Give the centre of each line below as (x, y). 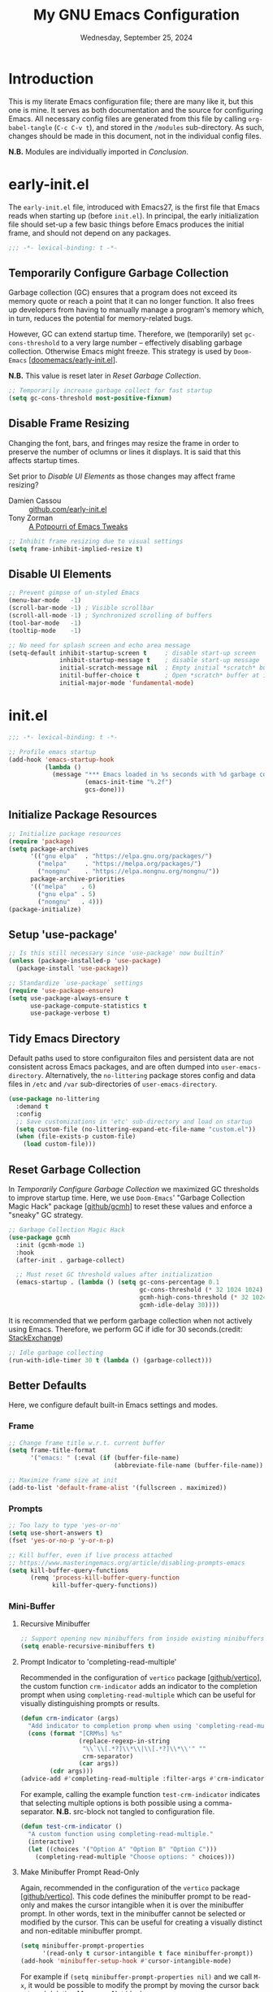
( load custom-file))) (59, 1144)
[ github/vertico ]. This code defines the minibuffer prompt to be (125, 1897)
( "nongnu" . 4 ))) (71, 902)
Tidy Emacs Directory (64, 1039)
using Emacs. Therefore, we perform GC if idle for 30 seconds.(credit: (126, 1329)
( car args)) (99, 1764)
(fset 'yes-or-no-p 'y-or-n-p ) (61, 1540)
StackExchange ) (36, 1337)
